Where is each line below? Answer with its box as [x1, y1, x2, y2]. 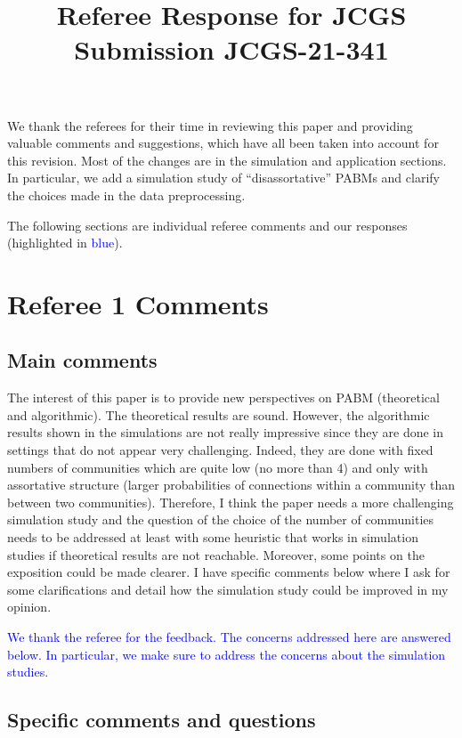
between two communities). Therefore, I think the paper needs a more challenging [7, 492, 454, 511]
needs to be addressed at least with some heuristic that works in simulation [7, 528, 418, 547]
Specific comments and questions [7, 706, 316, 734]
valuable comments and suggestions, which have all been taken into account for [7, 134, 439, 152]
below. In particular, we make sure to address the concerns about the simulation [7, 645, 446, 663]
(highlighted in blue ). [7, 233, 123, 252]
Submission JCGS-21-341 [74, 31, 389, 68]
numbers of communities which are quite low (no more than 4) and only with [7, 458, 428, 476]
